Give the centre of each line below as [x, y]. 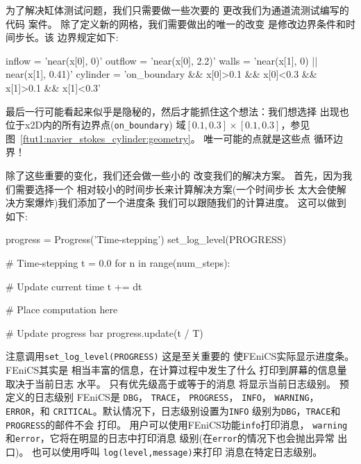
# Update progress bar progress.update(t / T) [104, 332]
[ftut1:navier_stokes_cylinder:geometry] [106, 138]
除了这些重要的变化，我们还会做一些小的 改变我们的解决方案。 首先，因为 [174, 175]
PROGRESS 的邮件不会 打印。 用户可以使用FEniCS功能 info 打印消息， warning [177, 424]
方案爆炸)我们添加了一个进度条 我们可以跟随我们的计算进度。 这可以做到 [180, 202]
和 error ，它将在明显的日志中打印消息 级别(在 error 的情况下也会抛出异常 [170, 438]
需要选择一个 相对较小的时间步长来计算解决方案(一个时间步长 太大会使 [176, 189]
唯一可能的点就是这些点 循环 [269, 138]
